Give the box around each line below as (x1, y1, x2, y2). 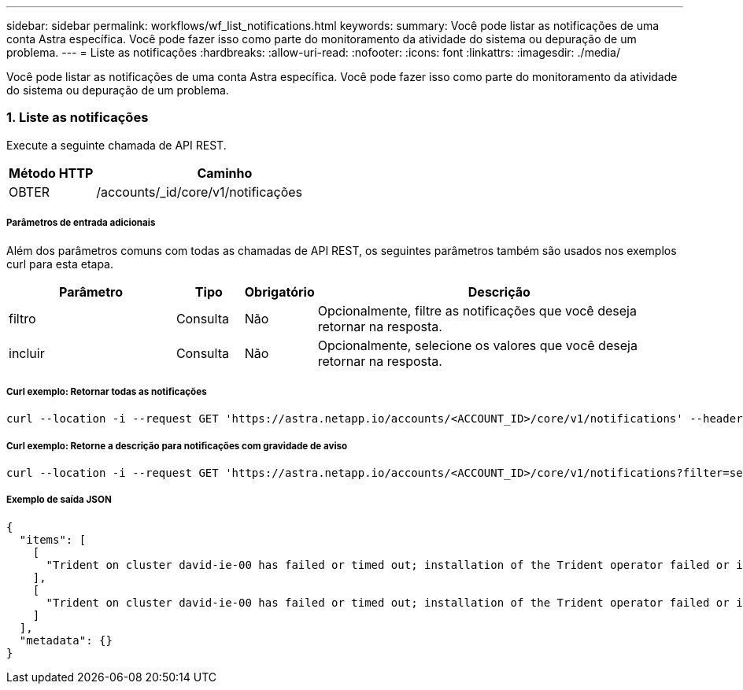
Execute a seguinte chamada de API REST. (6, 138, 227, 152)
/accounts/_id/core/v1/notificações (96, 183, 303, 200)
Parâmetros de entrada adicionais (6, 217, 156, 229)
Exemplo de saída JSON (6, 494, 112, 506)
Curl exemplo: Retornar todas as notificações (6, 386, 207, 397)
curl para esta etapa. (6, 256, 114, 271)
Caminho (197, 164, 253, 181)
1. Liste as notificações (6, 109, 149, 126)
